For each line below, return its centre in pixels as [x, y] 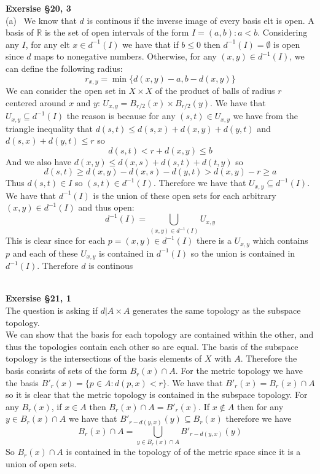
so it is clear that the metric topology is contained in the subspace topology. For [157, 394]
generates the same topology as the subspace [217, 310]
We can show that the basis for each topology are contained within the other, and [160, 334]
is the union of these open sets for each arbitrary [185, 195]
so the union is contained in [243, 253]
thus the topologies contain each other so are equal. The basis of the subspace [152, 346]
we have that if [150, 44]
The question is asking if [52, 310]
